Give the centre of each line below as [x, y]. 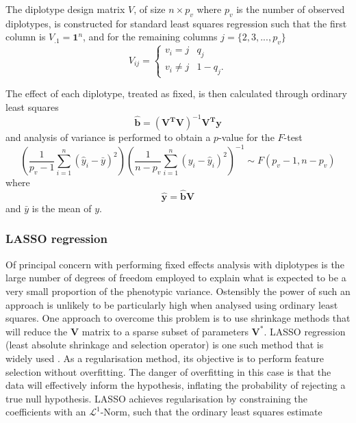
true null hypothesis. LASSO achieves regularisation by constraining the [156, 398]
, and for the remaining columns [150, 37]
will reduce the [37, 331]
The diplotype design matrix [65, 9]
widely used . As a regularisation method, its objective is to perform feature [165, 358]
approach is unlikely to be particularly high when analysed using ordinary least [172, 304]
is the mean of [62, 208]
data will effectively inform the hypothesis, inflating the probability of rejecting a [176, 385]
